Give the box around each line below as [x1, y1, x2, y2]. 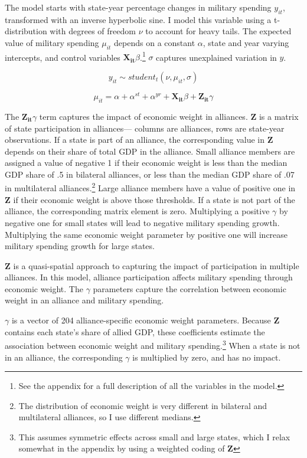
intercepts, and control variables [5, 51, 120, 63]
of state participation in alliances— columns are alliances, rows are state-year [5, 122, 285, 134]
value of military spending [5, 36, 99, 48]
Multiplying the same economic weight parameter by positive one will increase [5, 228, 288, 240]
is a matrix [259, 110, 299, 122]
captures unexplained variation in [156, 51, 277, 63]
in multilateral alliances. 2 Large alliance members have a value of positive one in [5, 180, 296, 194]
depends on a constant [114, 36, 195, 48]
